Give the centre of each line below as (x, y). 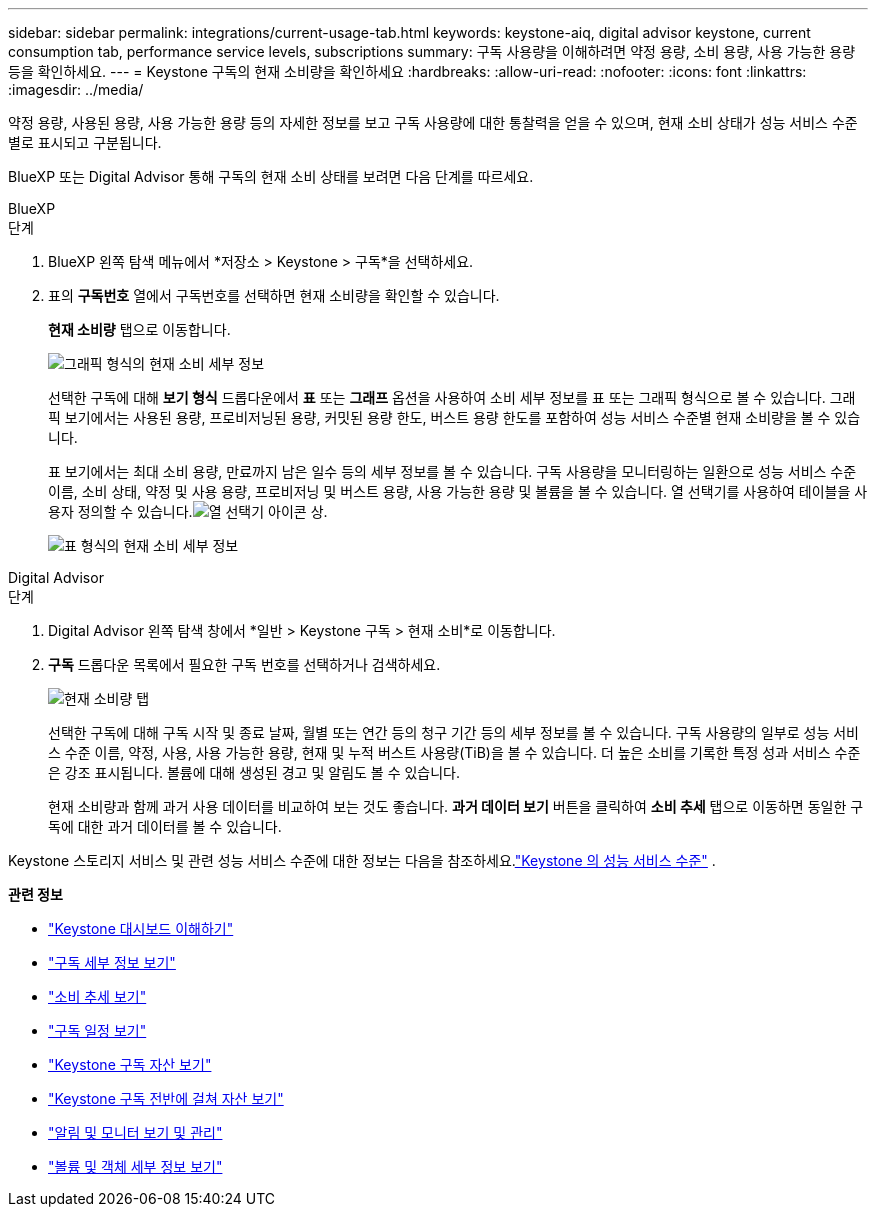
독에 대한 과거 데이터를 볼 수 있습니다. (165, 826)
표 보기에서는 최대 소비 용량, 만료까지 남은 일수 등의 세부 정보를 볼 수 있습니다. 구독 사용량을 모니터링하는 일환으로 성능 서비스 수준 (452, 471)
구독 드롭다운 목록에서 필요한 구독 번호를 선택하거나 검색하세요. (244, 664)
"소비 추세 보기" (97, 996)
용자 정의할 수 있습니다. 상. (188, 511)
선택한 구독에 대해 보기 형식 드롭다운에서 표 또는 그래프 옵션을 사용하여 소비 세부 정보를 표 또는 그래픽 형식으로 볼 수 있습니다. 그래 (452, 397)
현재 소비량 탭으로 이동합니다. (139, 329)
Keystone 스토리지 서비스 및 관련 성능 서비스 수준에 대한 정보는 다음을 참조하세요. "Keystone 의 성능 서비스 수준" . (362, 860)
